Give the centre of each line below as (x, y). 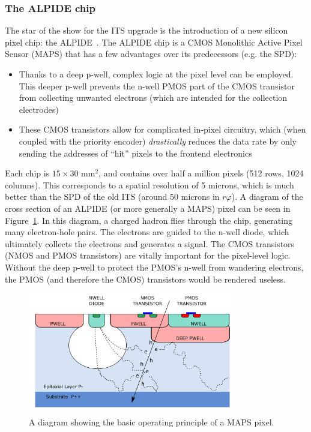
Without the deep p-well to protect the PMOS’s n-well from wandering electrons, (154, 267)
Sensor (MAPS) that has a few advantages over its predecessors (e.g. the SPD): (151, 54)
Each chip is (27, 173)
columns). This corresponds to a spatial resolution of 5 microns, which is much (149, 184)
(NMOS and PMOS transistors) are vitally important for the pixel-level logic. (148, 255)
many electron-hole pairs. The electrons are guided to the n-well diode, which (147, 232)
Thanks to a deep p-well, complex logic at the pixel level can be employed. (156, 74)
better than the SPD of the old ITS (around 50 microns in (112, 196)
